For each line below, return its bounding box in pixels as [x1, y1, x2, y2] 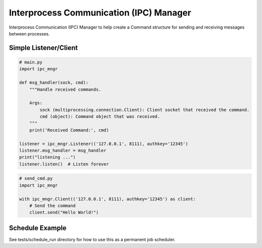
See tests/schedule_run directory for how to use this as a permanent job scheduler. [9, 236, 176, 242]
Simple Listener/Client [9, 44, 78, 52]
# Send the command [29, 203, 76, 208]
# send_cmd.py [19, 176, 53, 182]
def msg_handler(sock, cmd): [19, 80, 89, 85]
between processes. [9, 31, 50, 36]
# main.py [19, 59, 43, 65]
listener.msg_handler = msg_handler [19, 148, 107, 153]
